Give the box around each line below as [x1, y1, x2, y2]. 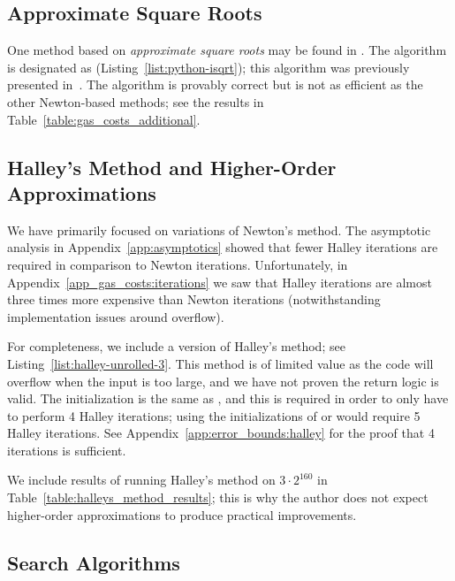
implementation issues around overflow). [7, 307, 224, 325]
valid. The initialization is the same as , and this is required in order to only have [7, 389, 449, 408]
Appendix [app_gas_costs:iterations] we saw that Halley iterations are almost [7, 272, 432, 291]
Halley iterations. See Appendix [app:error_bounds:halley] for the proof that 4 [7, 424, 435, 442]
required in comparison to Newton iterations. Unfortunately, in [7, 255, 348, 273]
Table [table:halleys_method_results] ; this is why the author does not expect [7, 488, 428, 507]
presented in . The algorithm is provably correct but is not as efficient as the [7, 75, 423, 94]
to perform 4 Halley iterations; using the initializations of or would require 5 [7, 406, 421, 424]
